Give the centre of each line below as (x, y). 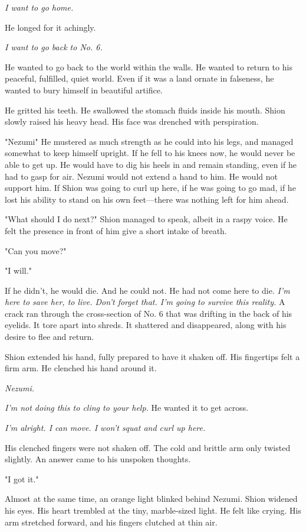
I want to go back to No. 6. (54, 47)
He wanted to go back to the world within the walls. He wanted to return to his (149, 66)
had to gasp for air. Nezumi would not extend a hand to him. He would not (141, 176)
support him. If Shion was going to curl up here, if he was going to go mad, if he (150, 188)
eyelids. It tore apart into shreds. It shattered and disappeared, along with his (146, 325)
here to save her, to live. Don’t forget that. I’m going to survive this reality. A (145, 302)
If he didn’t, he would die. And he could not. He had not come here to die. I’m (147, 290)
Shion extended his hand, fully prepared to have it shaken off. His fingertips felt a (152, 356)
